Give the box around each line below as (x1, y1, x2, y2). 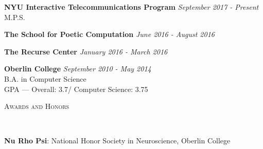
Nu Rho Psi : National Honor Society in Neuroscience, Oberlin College (4, 135, 231, 146)
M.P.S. (4, 11, 25, 22)
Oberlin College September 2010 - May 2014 (4, 63, 151, 74)
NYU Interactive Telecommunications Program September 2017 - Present (4, 2, 259, 12)
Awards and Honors (4, 101, 69, 111)
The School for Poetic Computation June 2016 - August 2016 (4, 29, 215, 40)
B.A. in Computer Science (4, 73, 86, 84)
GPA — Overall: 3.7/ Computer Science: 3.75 (4, 83, 148, 94)
